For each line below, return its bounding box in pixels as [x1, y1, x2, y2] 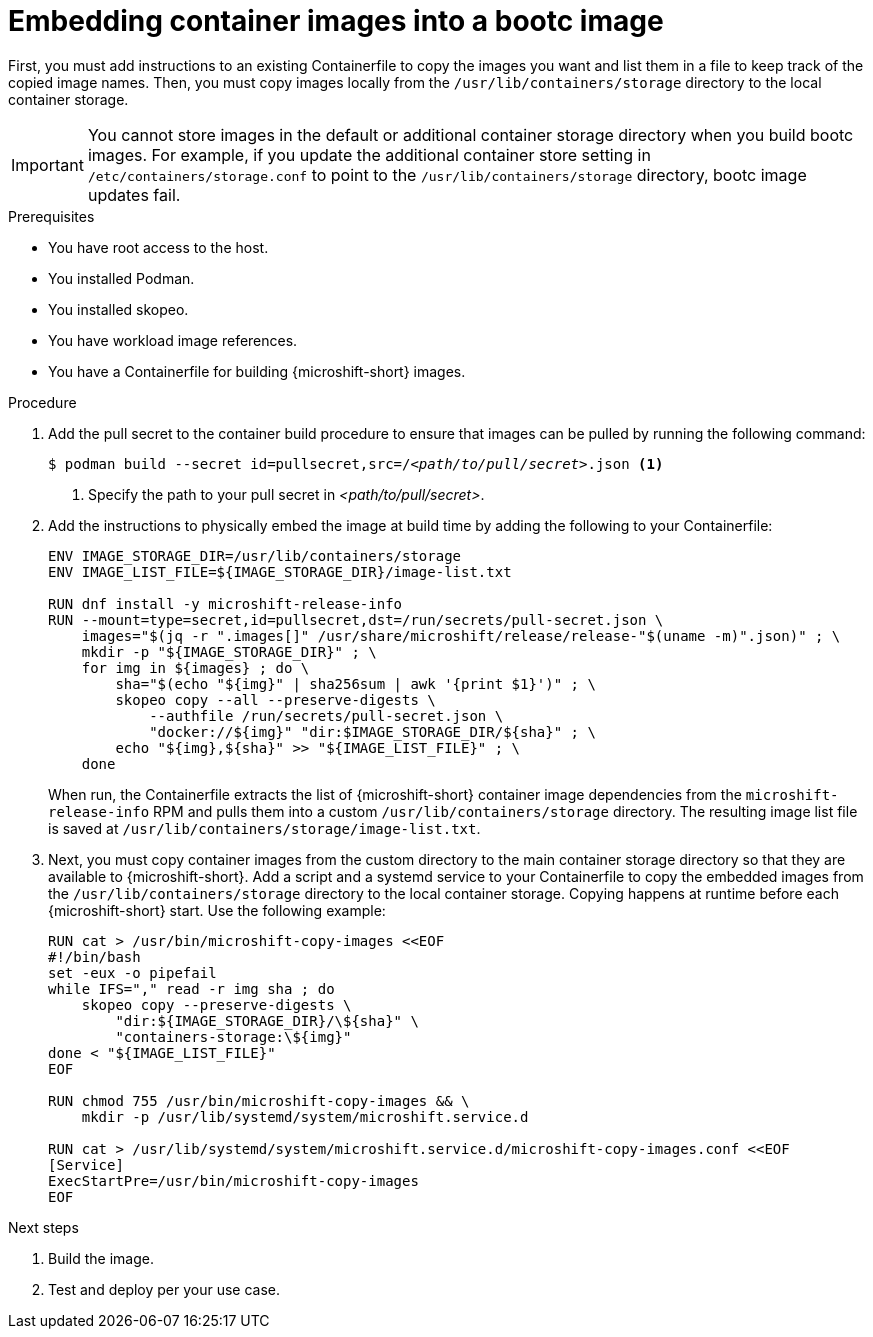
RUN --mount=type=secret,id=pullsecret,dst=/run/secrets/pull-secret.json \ [48, 611, 664, 628]
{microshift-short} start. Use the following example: [48, 901, 386, 919]
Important [11, 154, 84, 175]
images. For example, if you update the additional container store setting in [87, 144, 651, 165]
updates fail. [87, 184, 181, 205]
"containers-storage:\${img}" [115, 1028, 352, 1045]
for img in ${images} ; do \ [81, 659, 310, 676]
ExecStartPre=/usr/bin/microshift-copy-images [48, 1172, 419, 1189]
